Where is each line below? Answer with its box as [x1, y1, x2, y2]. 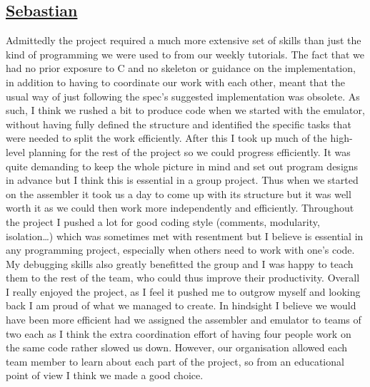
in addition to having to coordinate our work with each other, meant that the [6, 74, 346, 89]
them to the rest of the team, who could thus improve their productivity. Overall [6, 270, 360, 285]
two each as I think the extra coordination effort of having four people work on [6, 326, 351, 341]
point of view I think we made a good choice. [6, 368, 204, 383]
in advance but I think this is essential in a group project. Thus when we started [6, 172, 359, 187]
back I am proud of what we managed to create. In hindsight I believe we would [6, 298, 356, 313]
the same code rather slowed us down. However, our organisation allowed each [6, 340, 348, 355]
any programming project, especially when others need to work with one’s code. [6, 242, 355, 257]
